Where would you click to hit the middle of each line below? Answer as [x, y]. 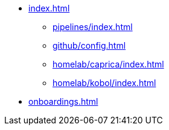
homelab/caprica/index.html [108, 64]
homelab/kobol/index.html [104, 83]
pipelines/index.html [93, 27]
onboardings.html [63, 101]
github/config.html [89, 45]
